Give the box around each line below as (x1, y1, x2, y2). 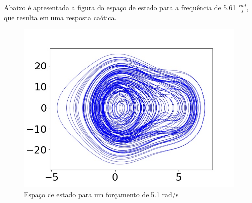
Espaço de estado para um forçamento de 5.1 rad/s (24, 189, 179, 200)
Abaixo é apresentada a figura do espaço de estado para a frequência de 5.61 (4, 2, 236, 12)
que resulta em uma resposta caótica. (4, 12, 117, 22)
